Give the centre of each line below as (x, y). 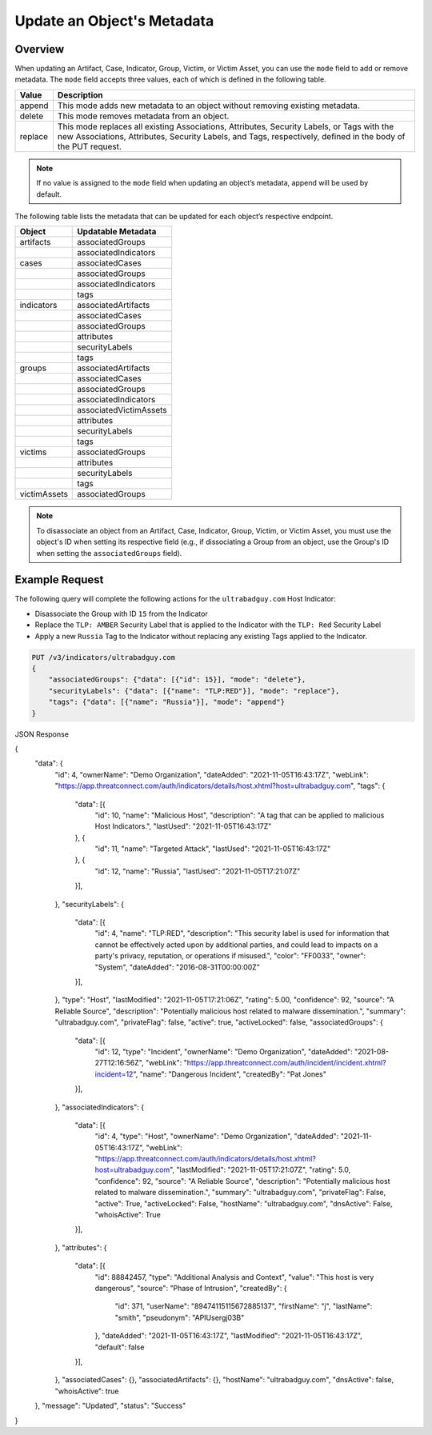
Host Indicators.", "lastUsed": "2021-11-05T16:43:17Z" (183, 826)
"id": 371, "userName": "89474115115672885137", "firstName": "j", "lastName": (244, 1306)
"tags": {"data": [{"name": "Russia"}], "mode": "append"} (167, 702)
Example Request (59, 580)
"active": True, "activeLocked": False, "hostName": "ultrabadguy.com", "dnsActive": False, (244, 1203)
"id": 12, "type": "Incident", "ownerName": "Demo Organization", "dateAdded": (224, 1051)
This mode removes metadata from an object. (143, 116)
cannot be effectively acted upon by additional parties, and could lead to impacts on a (236, 945)
